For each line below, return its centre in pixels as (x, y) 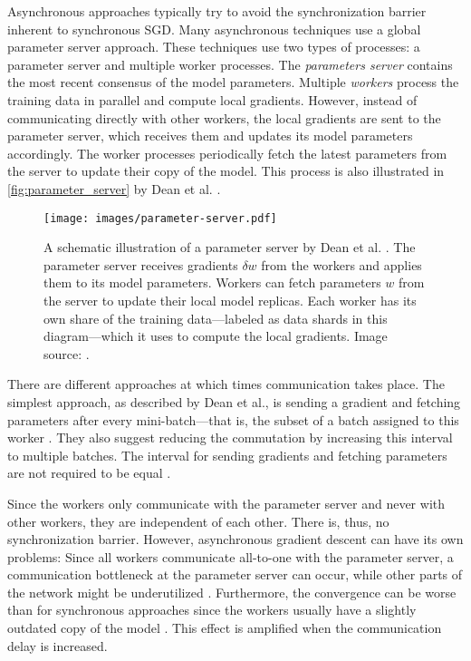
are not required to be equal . (89, 473)
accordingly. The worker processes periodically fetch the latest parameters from (227, 153)
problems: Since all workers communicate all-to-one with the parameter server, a (231, 556)
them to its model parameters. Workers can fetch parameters (212, 282)
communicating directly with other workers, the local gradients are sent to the (224, 117)
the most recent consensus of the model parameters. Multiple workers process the (233, 82)
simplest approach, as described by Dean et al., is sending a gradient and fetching (234, 401)
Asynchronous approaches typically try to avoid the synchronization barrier (217, 11)
